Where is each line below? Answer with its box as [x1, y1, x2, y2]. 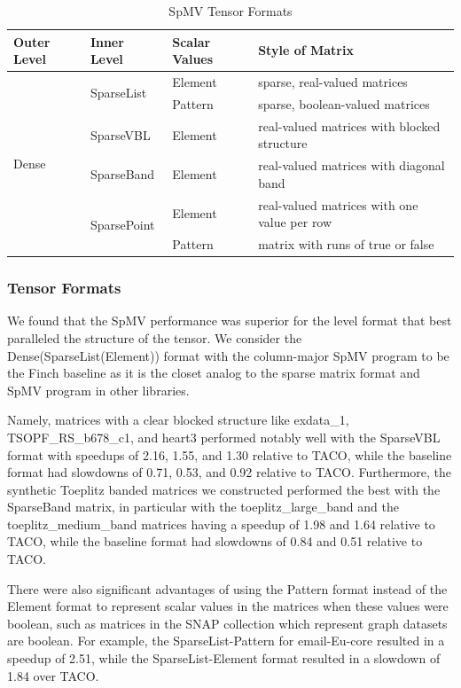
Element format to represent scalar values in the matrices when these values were [7, 597, 449, 615]
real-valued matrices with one [258, 195, 418, 214]
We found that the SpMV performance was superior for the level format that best [7, 311, 452, 330]
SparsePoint [90, 215, 155, 233]
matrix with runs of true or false [258, 235, 434, 254]
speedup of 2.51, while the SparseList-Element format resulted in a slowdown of [7, 649, 441, 668]
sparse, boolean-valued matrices [258, 94, 430, 113]
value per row [258, 213, 332, 231]
